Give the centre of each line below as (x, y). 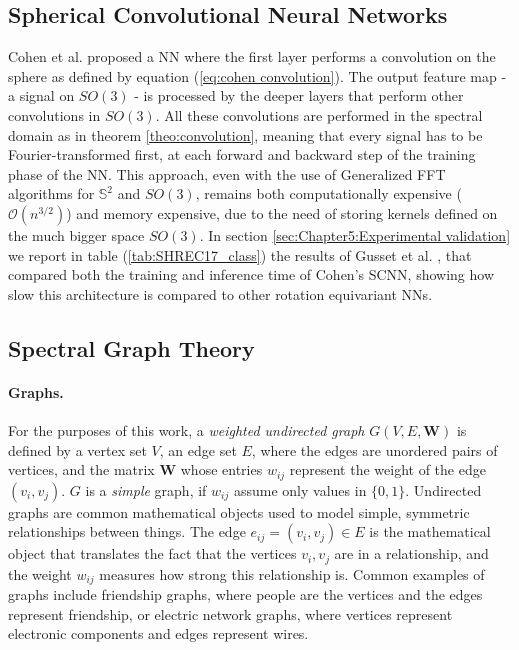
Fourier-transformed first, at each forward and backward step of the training (242, 154)
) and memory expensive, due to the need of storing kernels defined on (282, 212)
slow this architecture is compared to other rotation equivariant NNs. (220, 293)
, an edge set (198, 449)
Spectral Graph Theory (131, 347)
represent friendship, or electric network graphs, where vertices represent (230, 613)
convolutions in (54, 114)
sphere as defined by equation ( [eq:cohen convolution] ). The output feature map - (257, 75)
